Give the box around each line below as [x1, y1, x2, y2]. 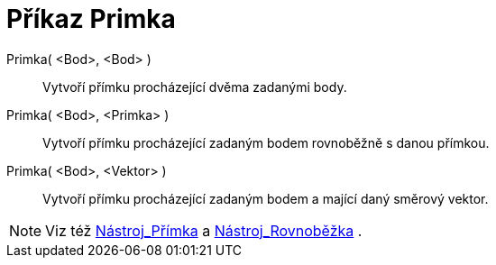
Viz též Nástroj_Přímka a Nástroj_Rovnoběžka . [45, 221, 363, 240]
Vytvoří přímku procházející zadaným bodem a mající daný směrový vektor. [42, 190, 489, 206]
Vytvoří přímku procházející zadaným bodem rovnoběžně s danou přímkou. [42, 134, 490, 151]
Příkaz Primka [6, 4, 176, 34]
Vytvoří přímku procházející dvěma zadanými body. [42, 78, 347, 95]
